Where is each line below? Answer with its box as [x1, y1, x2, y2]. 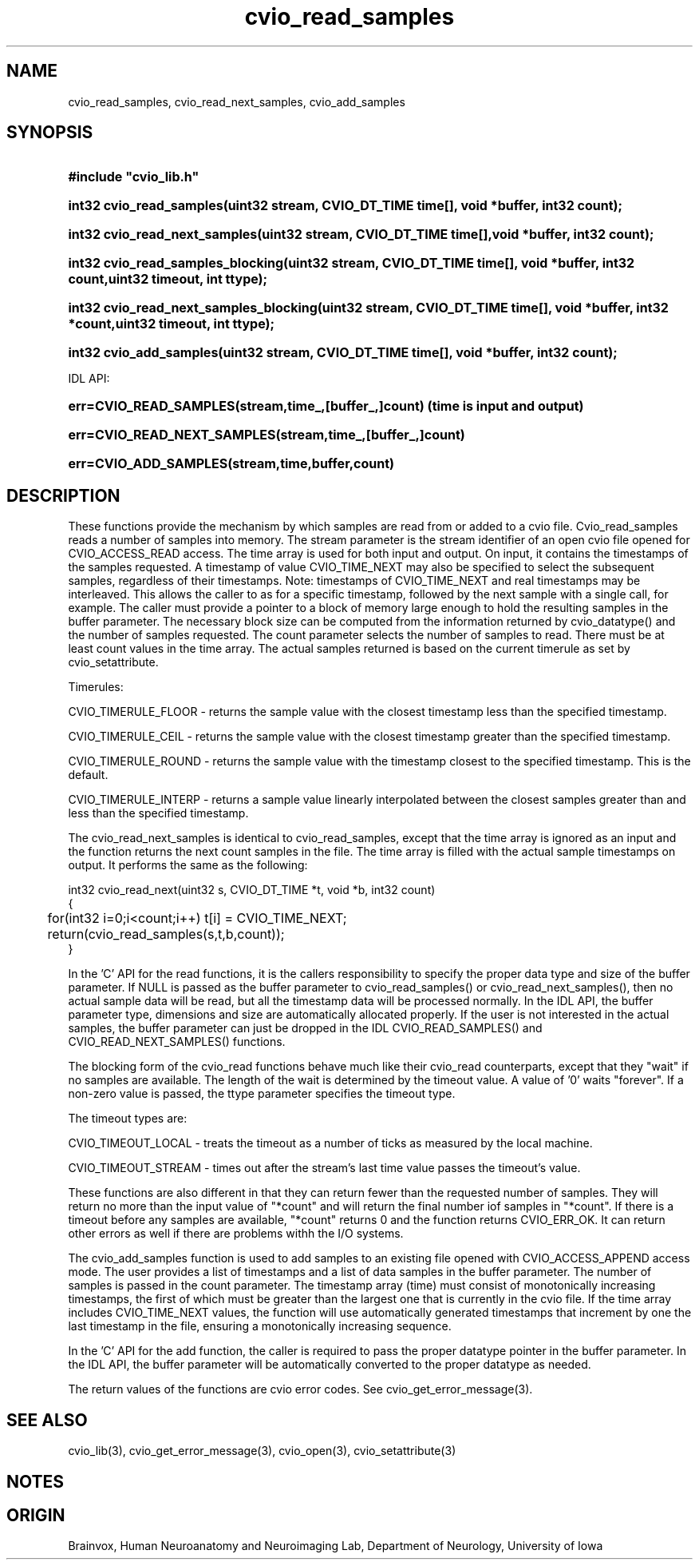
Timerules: [68, 680, 124, 694]
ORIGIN [6, 1504, 65, 1525]
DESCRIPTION [6, 485, 120, 506]
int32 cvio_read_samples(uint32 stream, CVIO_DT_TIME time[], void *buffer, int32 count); [68, 197, 623, 214]
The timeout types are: [68, 1111, 188, 1126]
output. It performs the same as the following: [68, 858, 308, 872]
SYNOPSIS [6, 122, 93, 143]
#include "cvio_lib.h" [68, 169, 199, 185]
